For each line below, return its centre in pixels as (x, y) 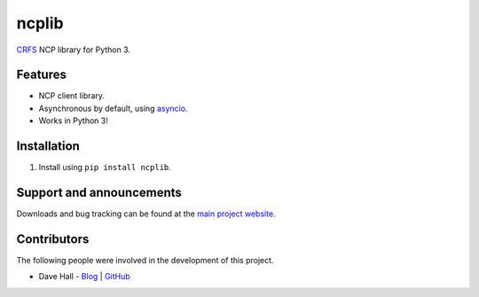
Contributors (53, 239)
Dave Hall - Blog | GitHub (84, 277)
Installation (48, 146)
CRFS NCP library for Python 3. (74, 50)
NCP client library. (72, 96)
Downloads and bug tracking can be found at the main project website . (146, 214)
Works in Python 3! (73, 121)
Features (41, 75)
